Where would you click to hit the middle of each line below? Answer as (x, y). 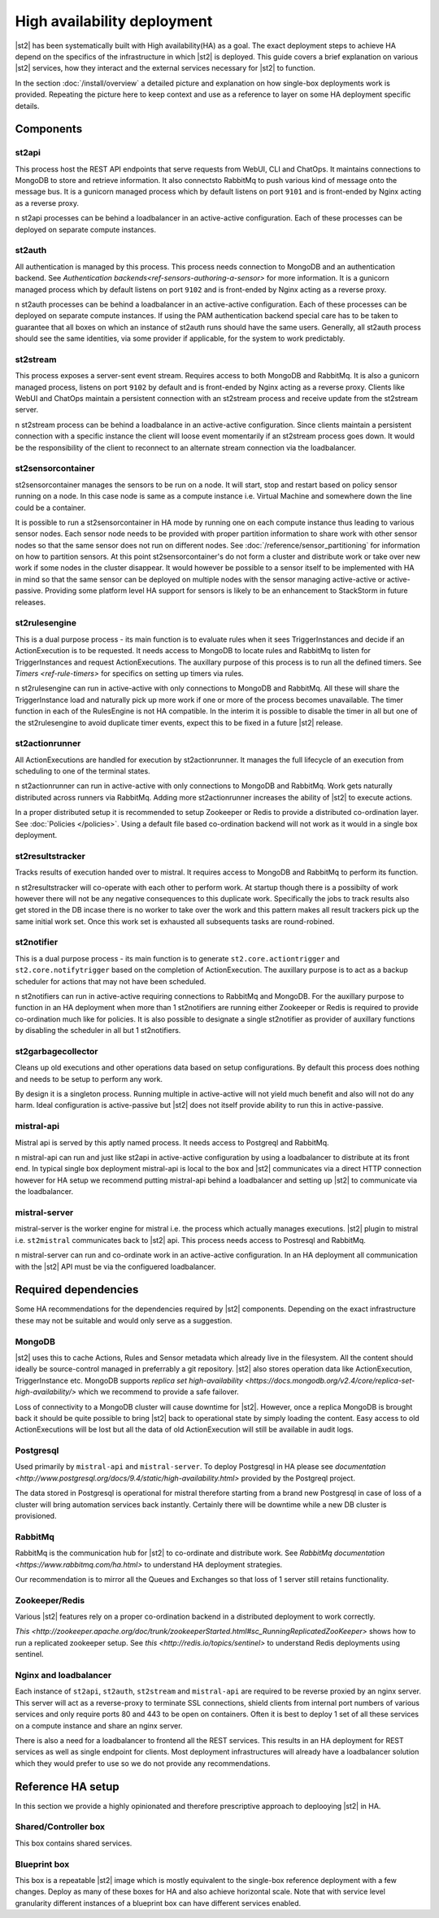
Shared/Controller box (60, 1827)
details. (27, 106)
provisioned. (36, 1515)
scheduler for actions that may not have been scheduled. (111, 981)
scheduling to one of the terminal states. (83, 771)
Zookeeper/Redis (50, 1600)
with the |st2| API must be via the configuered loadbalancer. (115, 1266)
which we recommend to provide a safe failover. (158, 1392)
